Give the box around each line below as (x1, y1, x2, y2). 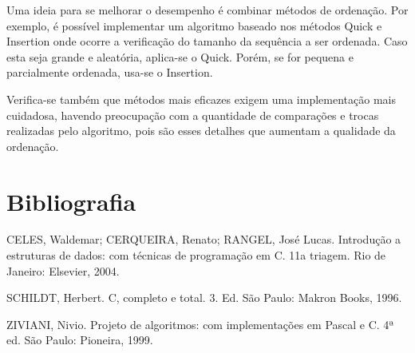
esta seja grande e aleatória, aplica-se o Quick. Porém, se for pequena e (6, 48, 354, 65)
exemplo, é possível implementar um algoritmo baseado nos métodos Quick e (6, 17, 382, 34)
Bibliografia (6, 184, 136, 217)
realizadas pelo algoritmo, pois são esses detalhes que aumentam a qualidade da (6, 122, 396, 139)
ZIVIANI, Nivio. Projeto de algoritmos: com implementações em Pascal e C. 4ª (6, 315, 394, 332)
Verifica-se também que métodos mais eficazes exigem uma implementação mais (6, 90, 396, 107)
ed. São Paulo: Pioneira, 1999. (6, 331, 153, 348)
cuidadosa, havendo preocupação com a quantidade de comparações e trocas (6, 106, 379, 123)
